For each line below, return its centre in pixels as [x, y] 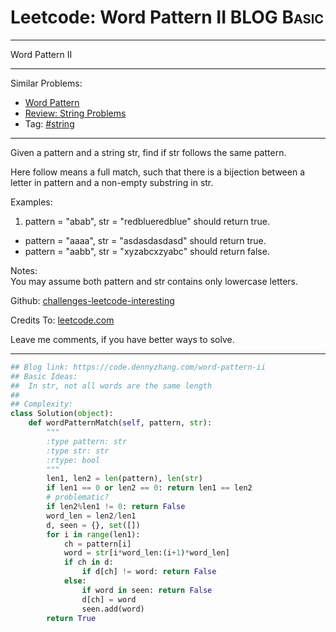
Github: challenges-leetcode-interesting [92, 300]
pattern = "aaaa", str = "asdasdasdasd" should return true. [145, 240]
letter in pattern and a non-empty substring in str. [112, 182]
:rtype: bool [73, 460]
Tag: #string [49, 123]
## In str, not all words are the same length [111, 386]
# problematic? [78, 497]
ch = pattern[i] [97, 544]
